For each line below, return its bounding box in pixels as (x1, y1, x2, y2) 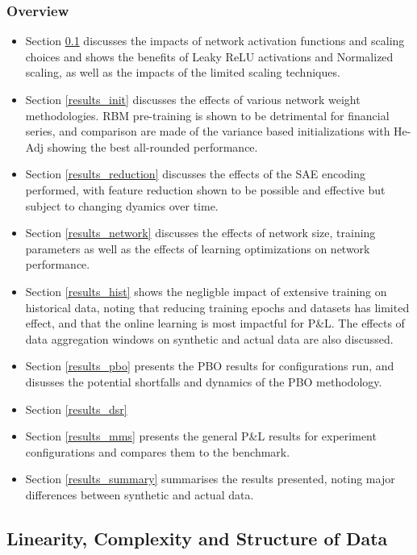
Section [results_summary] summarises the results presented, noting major (25, 470, 395, 487)
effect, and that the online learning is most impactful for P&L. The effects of (25, 315, 405, 332)
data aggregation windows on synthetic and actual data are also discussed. (25, 330, 394, 347)
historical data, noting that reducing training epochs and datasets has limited (25, 298, 410, 315)
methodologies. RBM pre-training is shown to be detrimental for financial (25, 106, 390, 123)
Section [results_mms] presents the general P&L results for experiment (25, 428, 377, 444)
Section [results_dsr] (25, 400, 127, 417)
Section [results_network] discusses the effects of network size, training (25, 224, 376, 241)
